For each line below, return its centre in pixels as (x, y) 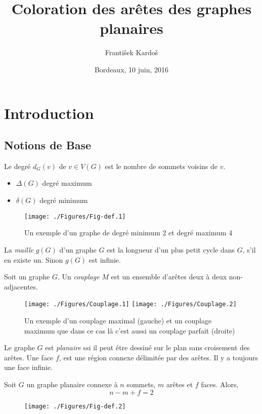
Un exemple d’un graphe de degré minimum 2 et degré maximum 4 (128, 233)
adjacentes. (21, 286)
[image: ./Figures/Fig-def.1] (75, 216)
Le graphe (19, 347)
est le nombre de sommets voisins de (161, 166)
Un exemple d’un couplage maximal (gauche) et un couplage (118, 320)
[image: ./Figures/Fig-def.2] (75, 406)
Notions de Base (48, 145)
